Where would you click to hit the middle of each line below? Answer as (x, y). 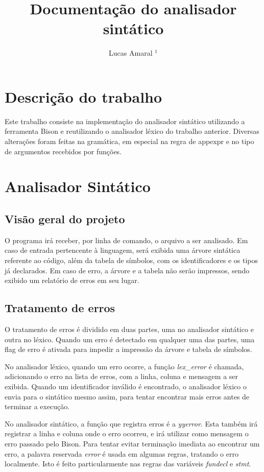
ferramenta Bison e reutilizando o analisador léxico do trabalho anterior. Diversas (132, 131)
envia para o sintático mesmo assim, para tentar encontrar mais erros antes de (127, 396)
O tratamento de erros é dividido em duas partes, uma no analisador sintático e (129, 329)
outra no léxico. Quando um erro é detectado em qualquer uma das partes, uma (130, 339)
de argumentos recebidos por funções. (63, 151)
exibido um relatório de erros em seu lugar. (72, 280)
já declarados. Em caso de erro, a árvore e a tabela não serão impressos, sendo (127, 270)
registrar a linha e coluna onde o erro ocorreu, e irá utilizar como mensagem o (127, 433)
